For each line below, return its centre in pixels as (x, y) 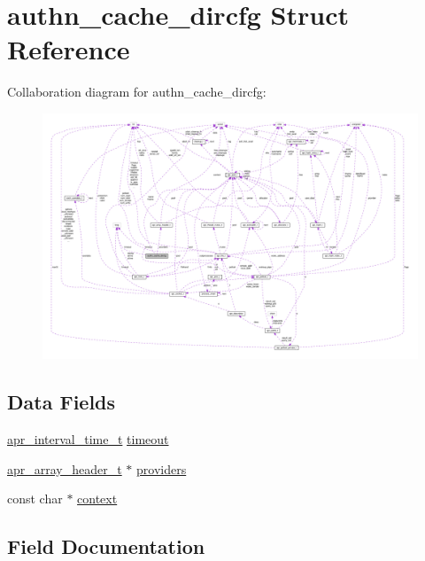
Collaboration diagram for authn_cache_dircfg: (137, 92)
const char (35, 499)
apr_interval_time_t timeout (88, 439)
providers (162, 468)
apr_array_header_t (65, 468)
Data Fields (62, 402)
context (97, 499)
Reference (69, 49)
